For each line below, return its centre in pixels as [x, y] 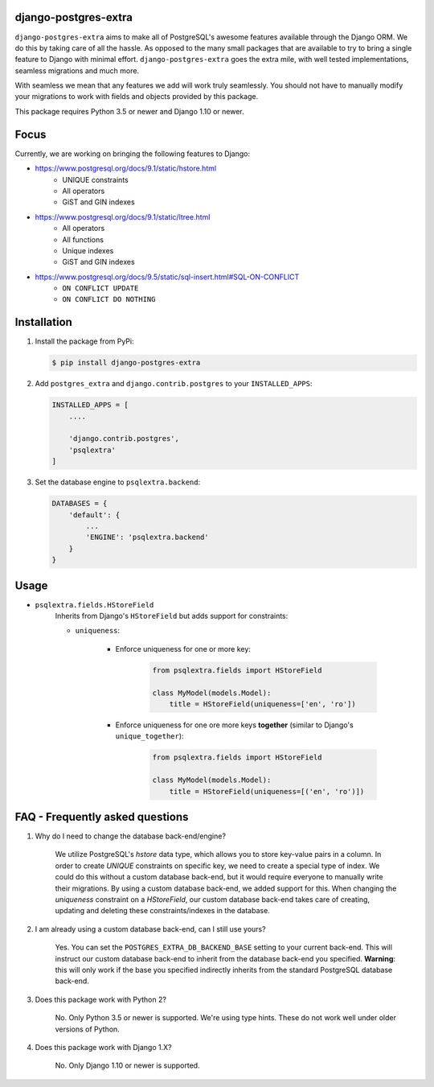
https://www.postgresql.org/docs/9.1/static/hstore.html [126, 168]
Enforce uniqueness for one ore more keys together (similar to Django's [234, 725]
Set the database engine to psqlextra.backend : [118, 482]
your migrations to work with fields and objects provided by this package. [137, 97]
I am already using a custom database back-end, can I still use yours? [150, 928]
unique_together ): [149, 736]
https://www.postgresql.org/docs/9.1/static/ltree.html [123, 216]
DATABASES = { [80, 504]
